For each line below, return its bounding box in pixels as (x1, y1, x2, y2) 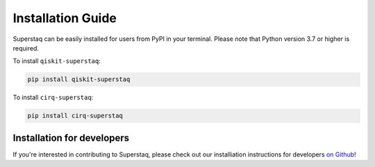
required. (12, 44, 40, 52)
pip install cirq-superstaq (27, 112, 123, 120)
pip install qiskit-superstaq (27, 76, 131, 83)
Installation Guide (12, 10, 117, 26)
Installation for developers (12, 132, 130, 143)
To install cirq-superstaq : (12, 94, 94, 102)
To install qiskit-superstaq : (12, 57, 101, 65)
